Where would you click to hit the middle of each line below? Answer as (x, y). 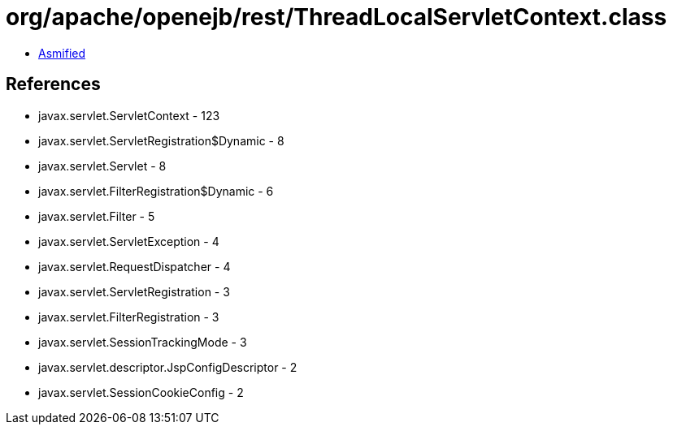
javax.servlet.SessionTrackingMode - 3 (143, 342)
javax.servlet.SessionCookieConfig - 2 (141, 392)
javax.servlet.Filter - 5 (97, 216)
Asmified (62, 53)
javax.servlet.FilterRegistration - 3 (129, 317)
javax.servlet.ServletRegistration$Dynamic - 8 (161, 140)
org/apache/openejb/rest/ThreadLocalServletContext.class (336, 17)
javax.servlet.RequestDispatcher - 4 (135, 266)
